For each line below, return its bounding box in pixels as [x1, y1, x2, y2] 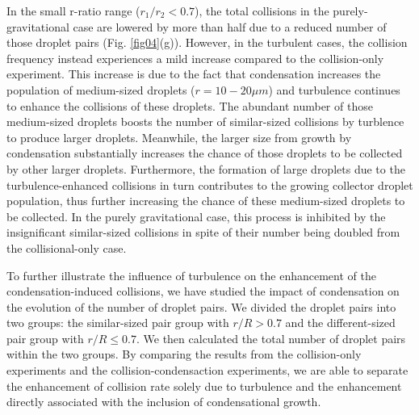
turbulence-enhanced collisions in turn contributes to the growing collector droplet [6, 176, 413, 193]
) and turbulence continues [268, 81, 400, 98]
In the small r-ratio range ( [6, 2, 140, 19]
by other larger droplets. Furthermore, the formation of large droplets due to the [6, 160, 405, 177]
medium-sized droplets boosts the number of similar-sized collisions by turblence [6, 113, 404, 130]
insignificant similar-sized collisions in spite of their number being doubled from [6, 224, 400, 241]
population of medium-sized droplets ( [6, 81, 195, 98]
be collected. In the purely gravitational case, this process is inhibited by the [6, 207, 386, 224]
